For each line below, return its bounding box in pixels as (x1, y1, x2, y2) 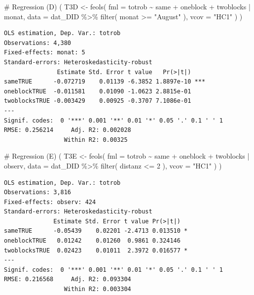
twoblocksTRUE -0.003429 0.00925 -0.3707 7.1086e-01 (4, 97, 191, 105)
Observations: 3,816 (4, 189, 72, 196)
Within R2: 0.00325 (64, 136, 128, 143)
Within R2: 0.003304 (64, 286, 131, 293)
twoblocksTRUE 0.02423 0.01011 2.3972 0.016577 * (4, 247, 188, 254)
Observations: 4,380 (4, 39, 72, 46)
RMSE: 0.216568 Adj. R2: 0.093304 (4, 276, 131, 283)
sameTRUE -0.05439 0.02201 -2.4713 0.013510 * (4, 227, 188, 235)
